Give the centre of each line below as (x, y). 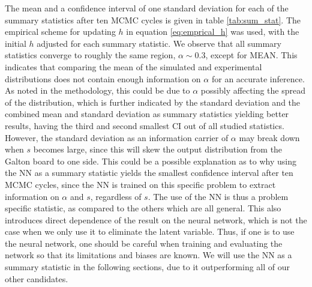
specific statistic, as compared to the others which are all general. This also (143, 208)
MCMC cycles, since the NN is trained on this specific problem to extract (140, 184)
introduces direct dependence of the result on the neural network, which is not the (156, 219)
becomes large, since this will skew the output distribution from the (158, 149)
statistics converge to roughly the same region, (90, 55)
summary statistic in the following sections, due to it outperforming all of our (148, 267)
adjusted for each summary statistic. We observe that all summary (159, 43)
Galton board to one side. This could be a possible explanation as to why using (151, 161)
